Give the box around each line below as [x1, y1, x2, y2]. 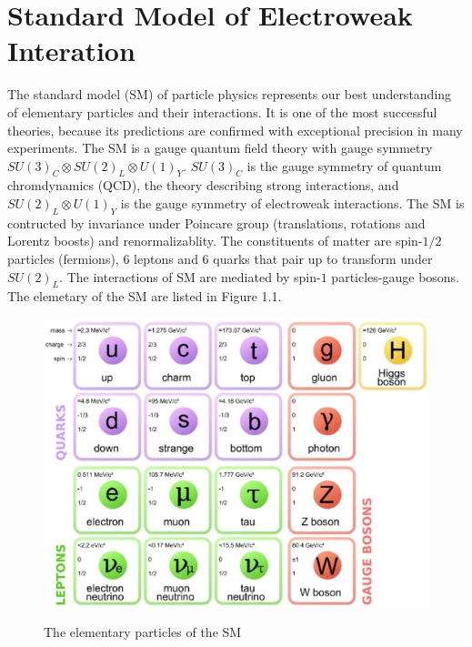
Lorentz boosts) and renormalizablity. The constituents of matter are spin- [7, 231, 423, 250]
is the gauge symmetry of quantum [246, 156, 442, 175]
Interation [7, 32, 136, 69]
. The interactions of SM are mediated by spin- [59, 267, 321, 286]
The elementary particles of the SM [44, 622, 242, 642]
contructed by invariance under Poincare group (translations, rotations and [7, 213, 426, 232]
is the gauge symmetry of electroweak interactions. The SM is [120, 194, 465, 213]
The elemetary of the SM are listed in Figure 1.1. [7, 287, 282, 306]
